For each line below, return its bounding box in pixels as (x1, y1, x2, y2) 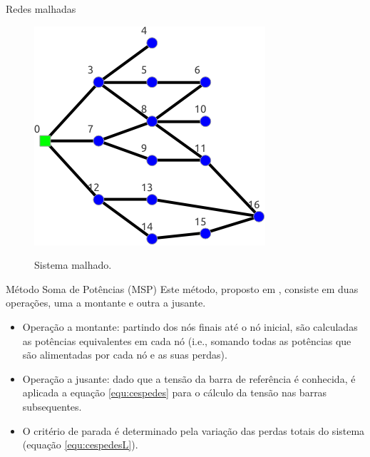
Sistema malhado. (34, 257, 112, 272)
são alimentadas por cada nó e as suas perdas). (22, 347, 227, 362)
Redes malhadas (6, 1, 76, 16)
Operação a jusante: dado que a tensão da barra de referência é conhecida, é (22, 371, 356, 386)
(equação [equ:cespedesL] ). (22, 437, 138, 452)
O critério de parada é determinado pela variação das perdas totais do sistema (22, 423, 365, 438)
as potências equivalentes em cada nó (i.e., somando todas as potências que (22, 333, 351, 348)
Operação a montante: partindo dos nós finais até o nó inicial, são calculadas (22, 319, 358, 334)
